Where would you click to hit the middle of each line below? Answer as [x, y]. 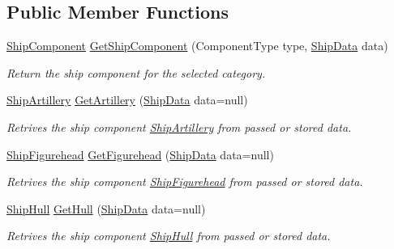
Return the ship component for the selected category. [136, 72]
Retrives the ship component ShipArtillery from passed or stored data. [179, 127]
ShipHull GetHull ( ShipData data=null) [106, 208]
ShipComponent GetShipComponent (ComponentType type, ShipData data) [197, 46]
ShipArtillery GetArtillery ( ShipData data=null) [127, 100]
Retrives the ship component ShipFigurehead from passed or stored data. [185, 181]
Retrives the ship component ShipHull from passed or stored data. [169, 236]
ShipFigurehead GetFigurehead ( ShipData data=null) [140, 154]
